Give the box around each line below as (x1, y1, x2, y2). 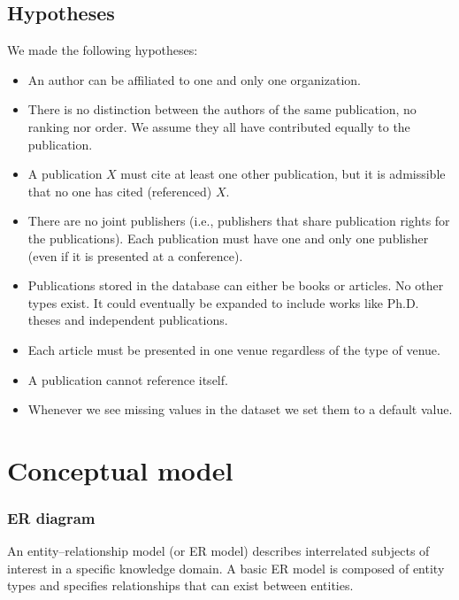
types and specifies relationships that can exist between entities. (7, 576, 354, 595)
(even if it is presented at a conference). (27, 246, 243, 265)
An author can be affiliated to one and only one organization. (27, 70, 361, 88)
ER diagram (7, 507, 96, 528)
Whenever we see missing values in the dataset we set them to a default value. (27, 400, 453, 419)
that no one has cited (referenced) (27, 181, 212, 200)
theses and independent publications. (27, 311, 228, 329)
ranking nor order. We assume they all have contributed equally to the (27, 117, 410, 135)
